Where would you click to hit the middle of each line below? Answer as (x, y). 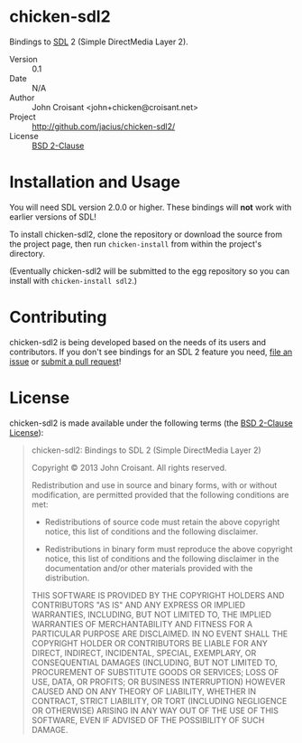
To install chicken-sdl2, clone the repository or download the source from (146, 234)
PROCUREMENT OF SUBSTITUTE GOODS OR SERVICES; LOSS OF (155, 672)
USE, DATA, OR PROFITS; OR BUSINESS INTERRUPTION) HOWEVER (158, 682)
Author (22, 98)
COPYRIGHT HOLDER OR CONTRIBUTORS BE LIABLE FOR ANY (149, 643)
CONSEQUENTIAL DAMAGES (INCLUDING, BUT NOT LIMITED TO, (154, 663)
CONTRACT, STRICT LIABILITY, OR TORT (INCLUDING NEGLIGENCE (159, 701)
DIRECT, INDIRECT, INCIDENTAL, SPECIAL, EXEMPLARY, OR (144, 653)
